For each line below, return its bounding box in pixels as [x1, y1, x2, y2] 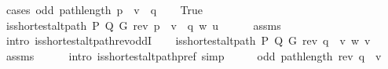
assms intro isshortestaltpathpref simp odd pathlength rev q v [5, 47, 382, 64]
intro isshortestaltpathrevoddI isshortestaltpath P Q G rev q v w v [5, 32, 371, 49]
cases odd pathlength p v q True [5, 2, 203, 17]
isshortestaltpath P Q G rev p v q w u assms [5, 16, 281, 33]
